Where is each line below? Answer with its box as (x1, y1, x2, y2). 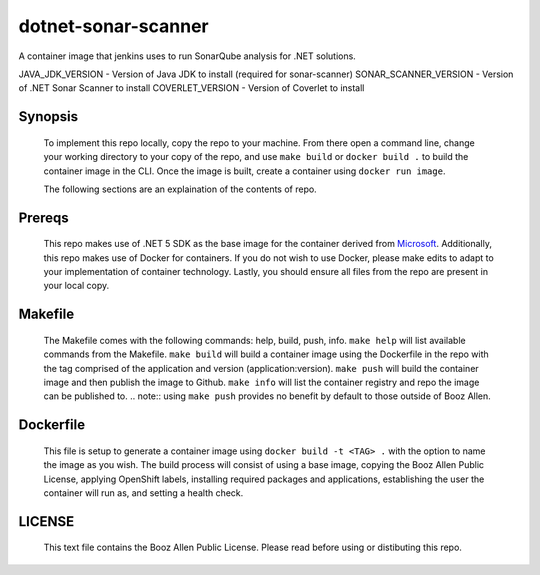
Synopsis (18, 108, 79, 125)
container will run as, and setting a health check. (43, 487, 244, 499)
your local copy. (43, 280, 110, 292)
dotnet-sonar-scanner (18, 15, 209, 37)
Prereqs (18, 209, 69, 226)
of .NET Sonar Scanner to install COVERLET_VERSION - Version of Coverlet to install (18, 82, 365, 94)
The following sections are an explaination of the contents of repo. (43, 183, 317, 195)
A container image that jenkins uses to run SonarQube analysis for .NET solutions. (18, 50, 357, 62)
